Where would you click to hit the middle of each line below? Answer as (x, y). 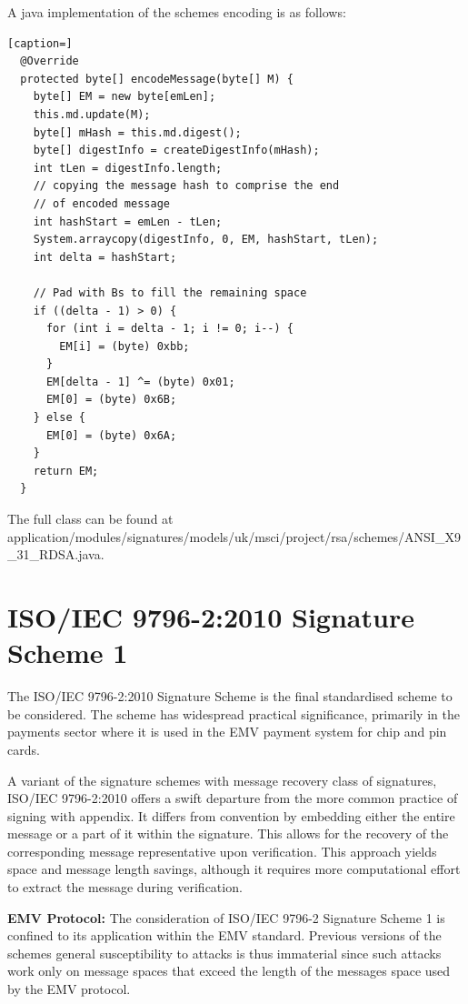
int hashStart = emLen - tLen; (128, 221)
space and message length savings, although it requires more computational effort (234, 869)
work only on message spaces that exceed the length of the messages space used (229, 971)
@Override (50, 61)
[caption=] (40, 43)
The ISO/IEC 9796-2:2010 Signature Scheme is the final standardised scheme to (230, 696)
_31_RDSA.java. (56, 554)
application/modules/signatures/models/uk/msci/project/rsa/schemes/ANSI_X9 (234, 536)
